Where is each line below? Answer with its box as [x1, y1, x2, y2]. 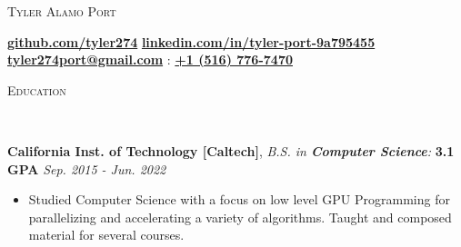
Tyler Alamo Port [7, 2, 116, 20]
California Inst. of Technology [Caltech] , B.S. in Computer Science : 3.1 [7, 141, 455, 160]
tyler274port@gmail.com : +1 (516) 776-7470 [7, 50, 293, 69]
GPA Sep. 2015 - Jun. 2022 [7, 159, 166, 178]
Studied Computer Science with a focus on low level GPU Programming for [28, 190, 450, 209]
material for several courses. [28, 225, 185, 244]
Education [7, 80, 66, 99]
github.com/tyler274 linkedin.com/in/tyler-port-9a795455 [7, 32, 376, 51]
